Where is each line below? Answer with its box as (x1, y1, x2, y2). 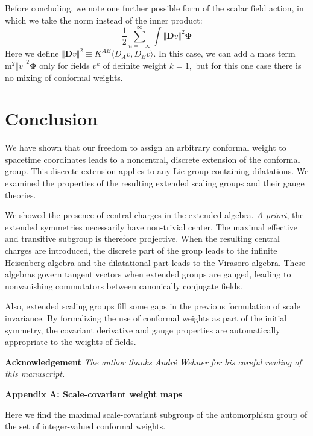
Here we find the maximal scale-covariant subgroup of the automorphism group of (5, 408, 308, 420)
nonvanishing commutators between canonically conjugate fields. (5, 279, 242, 292)
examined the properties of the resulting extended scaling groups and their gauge (5, 177, 305, 189)
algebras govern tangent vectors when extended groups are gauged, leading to (5, 268, 291, 280)
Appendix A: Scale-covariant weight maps (5, 387, 183, 400)
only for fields (39, 58, 90, 71)
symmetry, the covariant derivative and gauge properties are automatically (5, 323, 280, 336)
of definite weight (103, 58, 167, 71)
